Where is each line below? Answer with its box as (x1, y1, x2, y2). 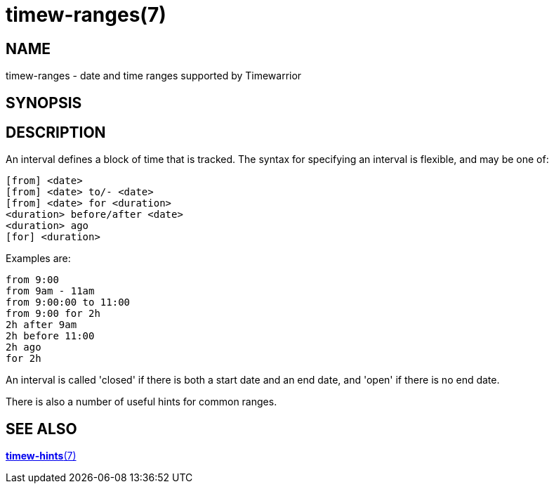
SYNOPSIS (6, 93, 82, 112)
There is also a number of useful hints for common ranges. (6, 396, 277, 408)
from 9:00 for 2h (6, 308, 100, 320)
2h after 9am (6, 319, 77, 331)
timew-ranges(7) (6, 3, 166, 27)
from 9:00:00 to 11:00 (6, 296, 131, 308)
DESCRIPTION (6, 124, 106, 142)
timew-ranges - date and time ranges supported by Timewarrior (6, 70, 302, 82)
